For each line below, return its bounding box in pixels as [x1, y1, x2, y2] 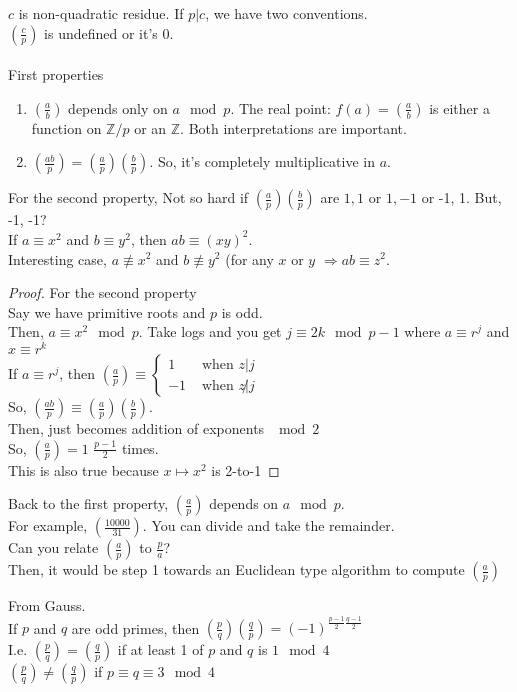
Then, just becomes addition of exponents [8, 418, 265, 439]
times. [121, 437, 159, 458]
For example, [8, 515, 88, 536]
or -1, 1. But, [421, 187, 502, 208]
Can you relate [8, 537, 99, 558]
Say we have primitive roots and [8, 301, 206, 322]
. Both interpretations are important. [180, 117, 407, 138]
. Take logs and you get [138, 321, 282, 342]
